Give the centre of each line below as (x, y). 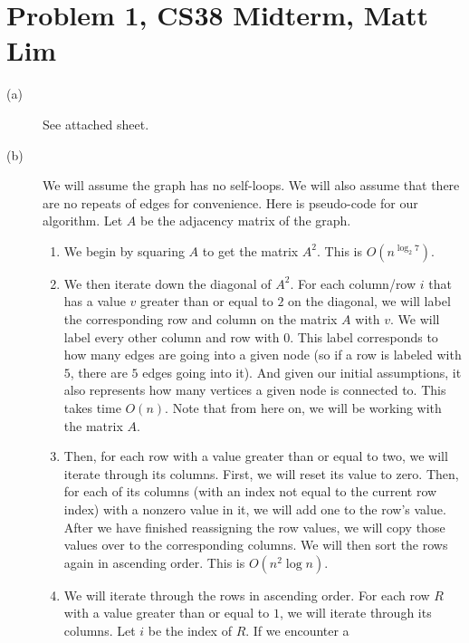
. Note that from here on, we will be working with (303, 408)
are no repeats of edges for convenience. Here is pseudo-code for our (230, 202)
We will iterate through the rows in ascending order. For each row (247, 595)
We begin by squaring (124, 250)
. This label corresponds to (364, 336)
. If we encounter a (297, 630)
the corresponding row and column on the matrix (201, 319)
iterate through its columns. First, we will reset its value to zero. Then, (261, 473)
